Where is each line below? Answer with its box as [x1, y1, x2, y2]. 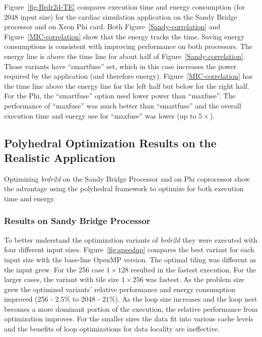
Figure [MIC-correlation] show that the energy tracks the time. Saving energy [4, 31, 245, 41]
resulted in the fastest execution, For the [130, 264, 256, 274]
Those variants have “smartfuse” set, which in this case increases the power [4, 61, 237, 71]
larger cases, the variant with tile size [4, 274, 119, 285]
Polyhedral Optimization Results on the [4, 135, 217, 150]
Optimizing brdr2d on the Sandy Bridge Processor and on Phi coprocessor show [4, 173, 250, 184]
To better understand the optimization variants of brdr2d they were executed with [4, 234, 257, 245]
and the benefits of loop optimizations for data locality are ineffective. [4, 323, 220, 334]
